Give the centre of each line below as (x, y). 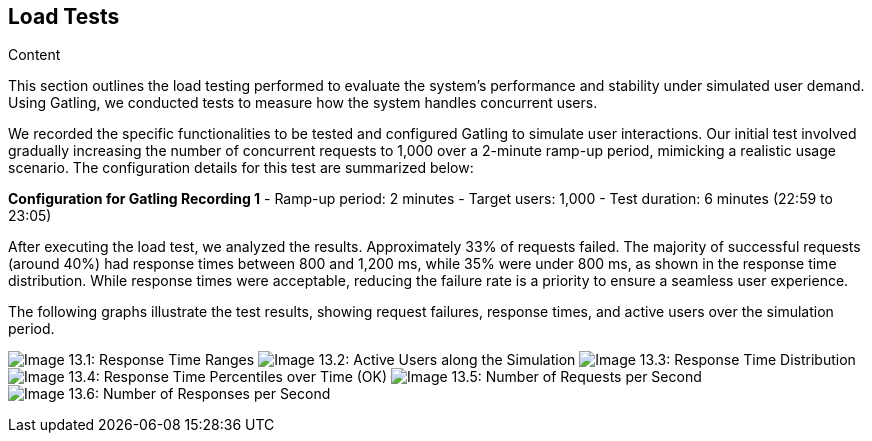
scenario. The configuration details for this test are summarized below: (241, 168)
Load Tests (64, 16)
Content (34, 55)
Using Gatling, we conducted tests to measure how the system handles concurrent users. (303, 103)
